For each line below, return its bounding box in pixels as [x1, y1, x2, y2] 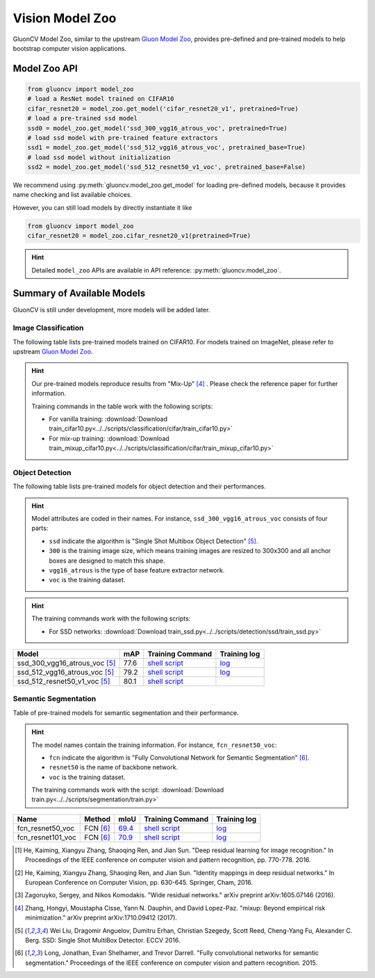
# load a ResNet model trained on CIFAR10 [27, 95, 174, 103]
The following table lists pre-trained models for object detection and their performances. [12, 482, 267, 490]
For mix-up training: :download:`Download [49, 434, 169, 442]
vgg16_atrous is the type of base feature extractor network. [49, 566, 225, 575]
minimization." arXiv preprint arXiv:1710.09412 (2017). [25, 913, 177, 922]
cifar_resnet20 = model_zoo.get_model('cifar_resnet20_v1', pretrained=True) [27, 104, 299, 113]
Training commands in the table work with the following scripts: [31, 402, 213, 410]
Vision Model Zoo [12, 10, 117, 26]
